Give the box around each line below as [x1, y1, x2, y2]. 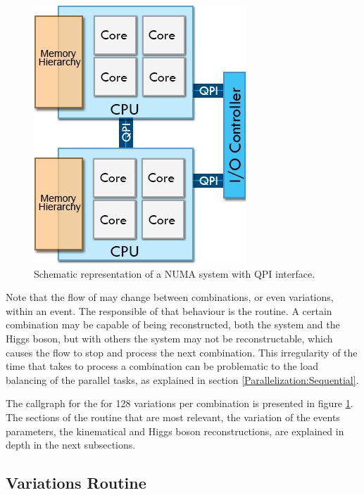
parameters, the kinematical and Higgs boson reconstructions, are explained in [6, 423, 344, 438]
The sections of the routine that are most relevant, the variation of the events [6, 409, 340, 424]
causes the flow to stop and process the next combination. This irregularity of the [6, 345, 358, 359]
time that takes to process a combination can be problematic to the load [6, 359, 318, 373]
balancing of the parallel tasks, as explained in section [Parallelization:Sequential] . [6, 372, 359, 387]
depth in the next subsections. [6, 437, 136, 452]
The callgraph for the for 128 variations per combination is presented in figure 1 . [6, 396, 353, 411]
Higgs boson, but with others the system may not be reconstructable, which [6, 330, 333, 345]
